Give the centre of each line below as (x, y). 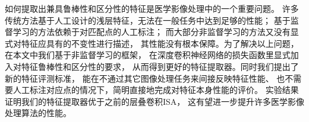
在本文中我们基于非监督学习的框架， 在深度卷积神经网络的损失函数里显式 (148, 55)
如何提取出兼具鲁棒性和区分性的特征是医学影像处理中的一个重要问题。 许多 (152, 8)
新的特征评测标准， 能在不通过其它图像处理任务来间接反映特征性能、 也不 (149, 78)
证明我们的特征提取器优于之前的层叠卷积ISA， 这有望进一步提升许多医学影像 (154, 101)
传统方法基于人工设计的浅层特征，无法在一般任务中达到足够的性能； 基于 (148, 20)
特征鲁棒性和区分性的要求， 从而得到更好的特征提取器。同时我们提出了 (160, 66)
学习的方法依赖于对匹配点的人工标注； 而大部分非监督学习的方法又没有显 (156, 32)
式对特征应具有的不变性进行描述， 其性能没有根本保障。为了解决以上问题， (152, 43)
